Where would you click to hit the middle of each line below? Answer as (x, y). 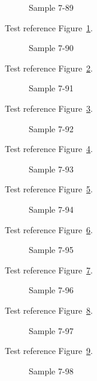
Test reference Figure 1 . (49, 27)
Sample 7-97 (51, 330)
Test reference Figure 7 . (49, 270)
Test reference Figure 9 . (49, 351)
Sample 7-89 (51, 7)
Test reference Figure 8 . (49, 310)
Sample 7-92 (51, 128)
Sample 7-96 (51, 290)
